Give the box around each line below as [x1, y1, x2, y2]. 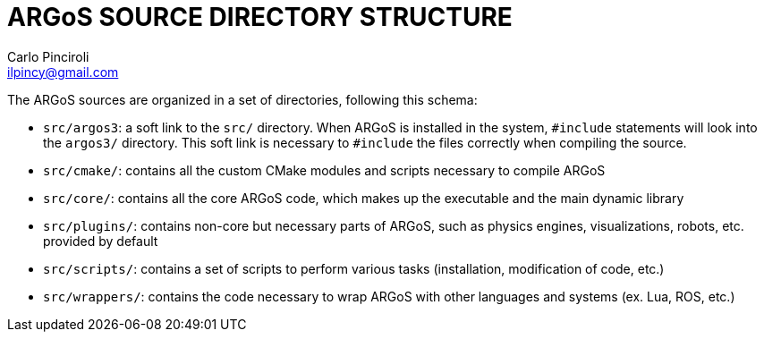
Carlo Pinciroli [7, 48, 89, 64]
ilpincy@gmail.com [7, 64, 119, 80]
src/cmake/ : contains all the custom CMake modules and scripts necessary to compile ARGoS [43, 162, 606, 178]
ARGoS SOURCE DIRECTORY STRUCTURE [7, 2, 513, 32]
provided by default [43, 233, 158, 249]
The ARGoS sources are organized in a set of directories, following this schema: [7, 91, 478, 107]
